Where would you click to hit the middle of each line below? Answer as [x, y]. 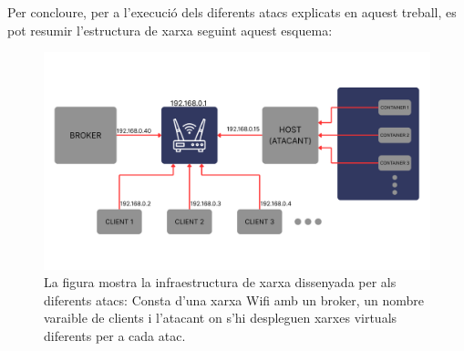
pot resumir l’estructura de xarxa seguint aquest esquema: [170, 30]
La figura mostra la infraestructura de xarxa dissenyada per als [220, 282]
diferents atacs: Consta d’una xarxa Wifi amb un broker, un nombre [234, 299]
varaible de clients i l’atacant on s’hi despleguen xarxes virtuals [221, 318]
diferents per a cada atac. [115, 336]
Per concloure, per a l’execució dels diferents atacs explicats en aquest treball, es [232, 12]
